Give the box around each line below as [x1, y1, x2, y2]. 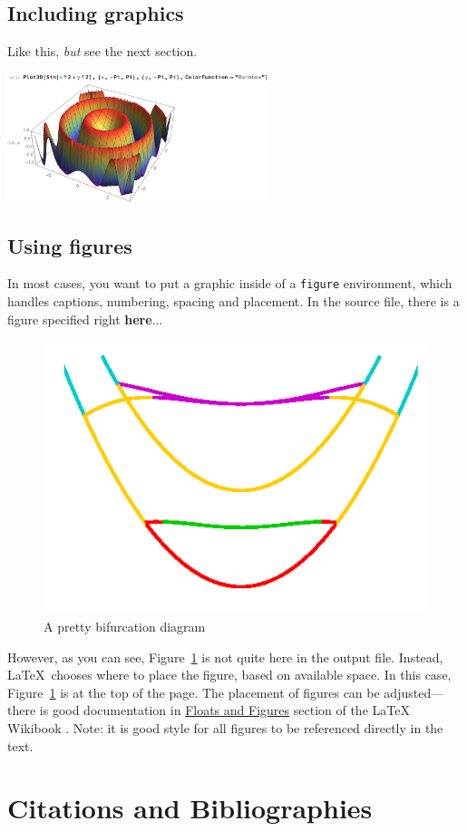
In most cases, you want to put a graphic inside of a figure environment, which [7, 274, 452, 293]
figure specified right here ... [7, 309, 163, 328]
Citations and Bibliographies [7, 789, 373, 826]
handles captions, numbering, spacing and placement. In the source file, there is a [7, 292, 460, 310]
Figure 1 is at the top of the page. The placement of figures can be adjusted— [7, 682, 444, 701]
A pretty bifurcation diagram [44, 617, 206, 636]
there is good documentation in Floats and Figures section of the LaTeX [7, 701, 410, 720]
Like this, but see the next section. [7, 42, 198, 61]
